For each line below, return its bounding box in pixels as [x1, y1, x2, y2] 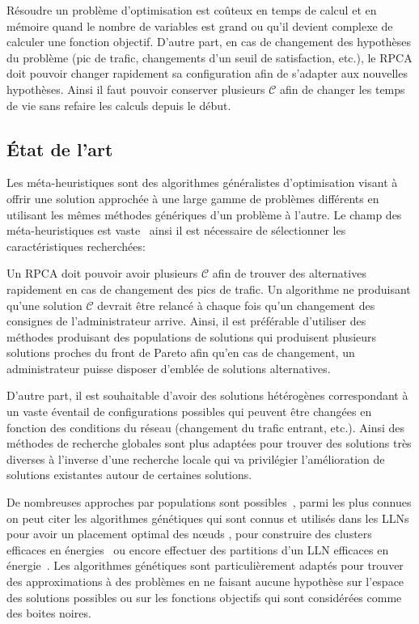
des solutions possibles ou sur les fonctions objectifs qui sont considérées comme [6, 588, 402, 605]
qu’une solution [6, 296, 83, 313]
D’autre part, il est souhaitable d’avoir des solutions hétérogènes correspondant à [6, 387, 408, 404]
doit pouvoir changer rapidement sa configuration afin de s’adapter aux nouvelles [6, 65, 408, 82]
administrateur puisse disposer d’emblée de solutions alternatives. [6, 359, 331, 376]
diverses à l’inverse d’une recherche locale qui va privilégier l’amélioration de [6, 450, 385, 467]
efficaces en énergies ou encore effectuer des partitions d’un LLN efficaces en [6, 541, 389, 558]
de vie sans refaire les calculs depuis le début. [6, 96, 231, 113]
